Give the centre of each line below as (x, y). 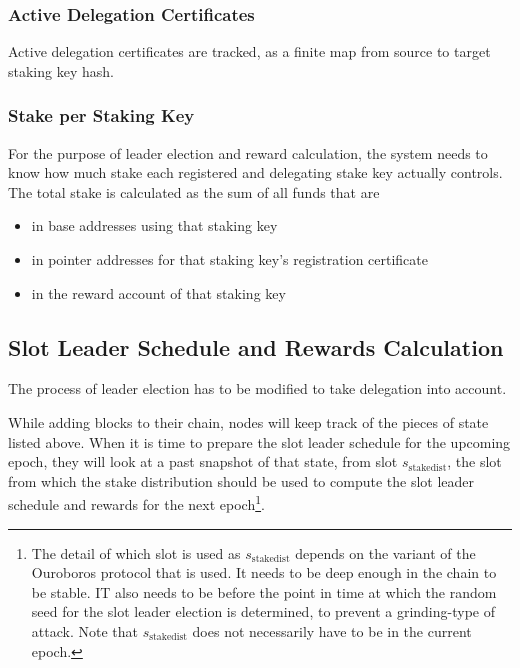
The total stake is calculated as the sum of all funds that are (194, 191)
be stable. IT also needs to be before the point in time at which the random (264, 591)
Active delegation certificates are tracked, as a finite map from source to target (249, 51)
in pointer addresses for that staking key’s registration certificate (229, 259)
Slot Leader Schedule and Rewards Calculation (256, 346)
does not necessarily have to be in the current (332, 630)
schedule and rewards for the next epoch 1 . (136, 503)
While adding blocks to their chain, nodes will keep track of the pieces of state (248, 421)
